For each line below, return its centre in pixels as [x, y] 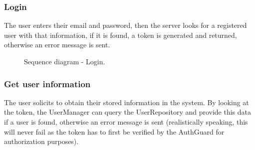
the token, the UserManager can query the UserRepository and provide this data [128, 112]
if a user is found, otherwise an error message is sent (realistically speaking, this [126, 122]
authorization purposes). [41, 141]
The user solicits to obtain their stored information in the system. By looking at [127, 102]
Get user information [47, 83]
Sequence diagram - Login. [65, 61]
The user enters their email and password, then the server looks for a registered [126, 25]
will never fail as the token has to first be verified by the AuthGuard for [114, 131]
